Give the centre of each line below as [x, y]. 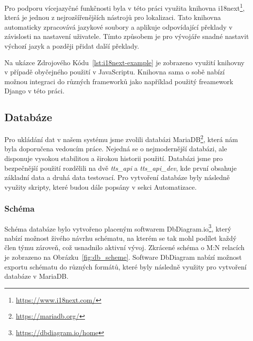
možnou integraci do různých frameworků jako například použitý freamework [119, 81]
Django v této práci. [34, 91]
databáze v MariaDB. [36, 276]
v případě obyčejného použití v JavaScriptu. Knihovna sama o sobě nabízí [115, 72]
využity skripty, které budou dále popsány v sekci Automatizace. [101, 187]
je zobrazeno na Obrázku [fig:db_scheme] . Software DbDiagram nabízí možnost [123, 257]
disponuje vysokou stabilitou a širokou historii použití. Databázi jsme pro [114, 158]
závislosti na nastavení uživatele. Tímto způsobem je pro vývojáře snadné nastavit [127, 36]
